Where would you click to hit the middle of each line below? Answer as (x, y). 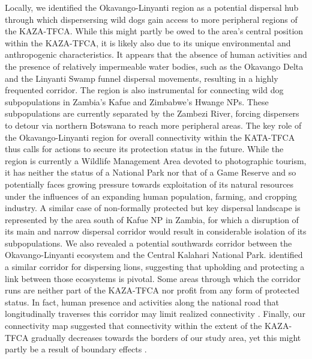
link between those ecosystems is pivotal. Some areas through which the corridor (153, 278)
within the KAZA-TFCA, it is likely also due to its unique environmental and (148, 42)
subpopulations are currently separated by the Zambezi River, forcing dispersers (152, 113)
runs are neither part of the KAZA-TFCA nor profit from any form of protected (152, 290)
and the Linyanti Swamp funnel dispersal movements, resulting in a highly (142, 78)
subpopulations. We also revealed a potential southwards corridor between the (148, 243)
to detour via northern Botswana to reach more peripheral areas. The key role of (153, 125)
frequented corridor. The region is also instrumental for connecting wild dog (144, 90)
